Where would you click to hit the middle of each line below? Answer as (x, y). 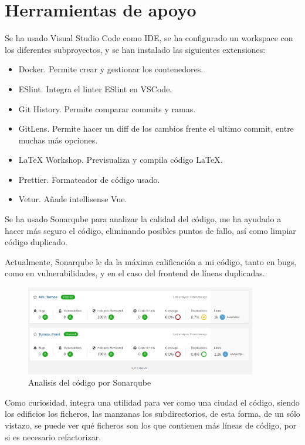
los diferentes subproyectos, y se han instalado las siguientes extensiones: (135, 49)
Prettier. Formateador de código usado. (89, 179)
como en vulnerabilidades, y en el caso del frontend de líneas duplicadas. (135, 273)
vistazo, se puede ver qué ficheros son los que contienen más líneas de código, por (151, 425)
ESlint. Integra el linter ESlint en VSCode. (95, 88)
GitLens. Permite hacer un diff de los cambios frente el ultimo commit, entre (156, 128)
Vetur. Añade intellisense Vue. (73, 199)
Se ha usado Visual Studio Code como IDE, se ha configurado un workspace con (149, 38)
